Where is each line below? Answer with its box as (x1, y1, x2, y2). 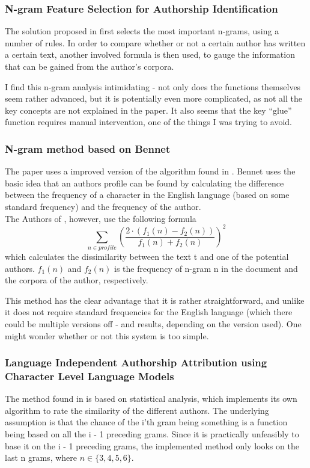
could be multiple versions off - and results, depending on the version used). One (5, 317, 302, 330)
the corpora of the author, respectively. (5, 274, 148, 286)
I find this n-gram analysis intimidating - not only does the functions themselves (5, 80, 301, 93)
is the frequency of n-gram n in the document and (114, 262, 298, 274)
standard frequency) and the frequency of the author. (5, 200, 201, 212)
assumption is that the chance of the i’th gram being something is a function (5, 416, 288, 428)
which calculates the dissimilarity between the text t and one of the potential (5, 250, 289, 262)
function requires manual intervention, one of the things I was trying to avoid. (5, 115, 292, 128)
